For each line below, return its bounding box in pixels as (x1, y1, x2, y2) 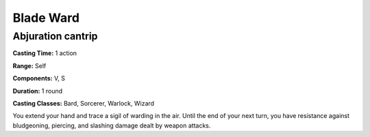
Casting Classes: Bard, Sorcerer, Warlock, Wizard (12, 99, 154, 107)
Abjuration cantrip (12, 30, 98, 42)
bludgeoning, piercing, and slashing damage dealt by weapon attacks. (12, 121, 211, 130)
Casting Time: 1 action (12, 49, 77, 57)
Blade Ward (12, 10, 80, 25)
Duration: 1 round (12, 87, 63, 95)
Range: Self (12, 61, 47, 70)
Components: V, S (12, 74, 65, 82)
